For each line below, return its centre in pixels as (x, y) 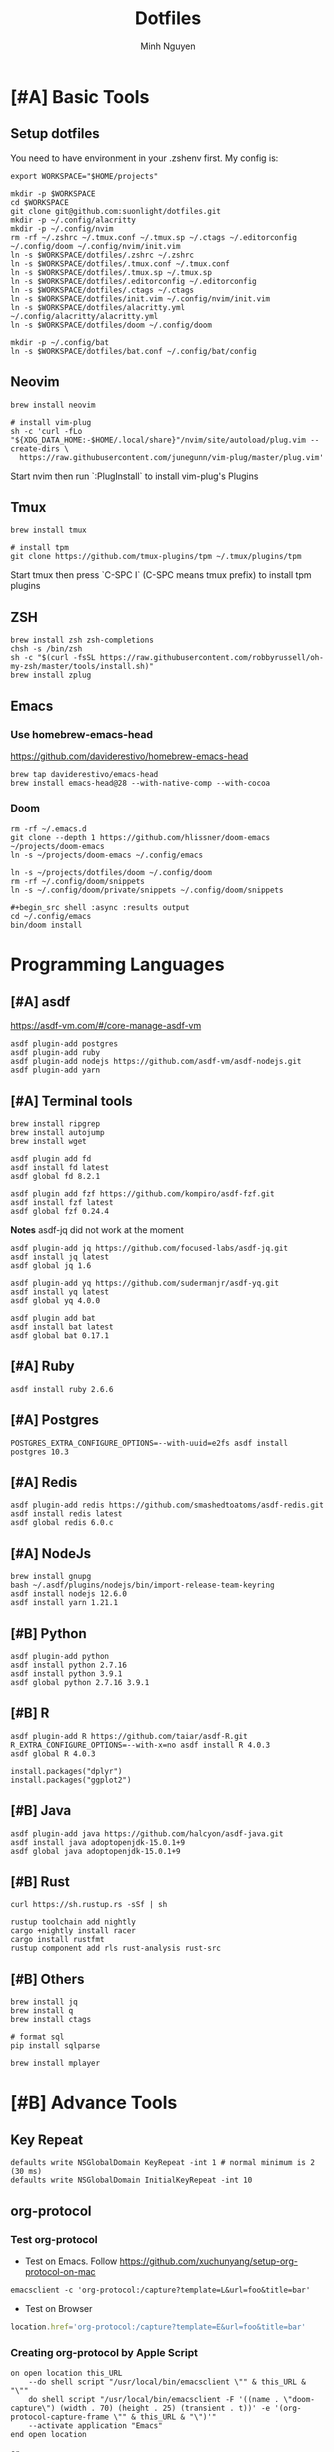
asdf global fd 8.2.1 (55, 1176)
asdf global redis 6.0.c (62, 1523)
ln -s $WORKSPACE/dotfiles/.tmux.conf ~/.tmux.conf (120, 263)
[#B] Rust (40, 1882)
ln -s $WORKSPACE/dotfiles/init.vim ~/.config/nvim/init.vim (140, 298)
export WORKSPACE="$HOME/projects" (84, 176)
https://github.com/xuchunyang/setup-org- (208, 2261)
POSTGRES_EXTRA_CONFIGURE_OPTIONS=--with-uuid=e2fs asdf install (149, 1443)
